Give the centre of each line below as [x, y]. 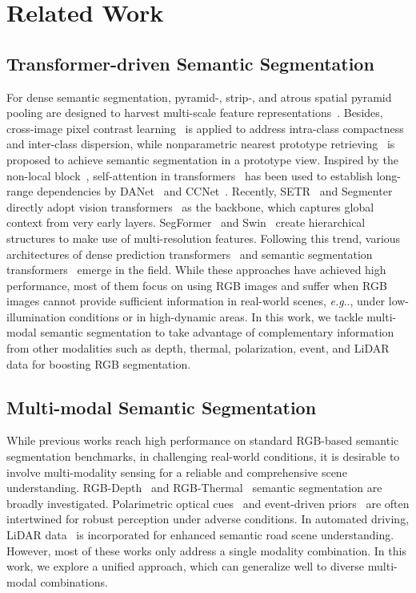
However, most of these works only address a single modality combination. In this [206, 550]
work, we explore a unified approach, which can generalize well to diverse [186, 566]
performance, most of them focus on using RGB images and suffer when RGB [197, 285]
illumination [36, 316]
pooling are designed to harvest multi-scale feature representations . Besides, [195, 113]
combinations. [74, 581]
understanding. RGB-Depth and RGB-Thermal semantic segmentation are [194, 488]
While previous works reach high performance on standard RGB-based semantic [203, 440]
